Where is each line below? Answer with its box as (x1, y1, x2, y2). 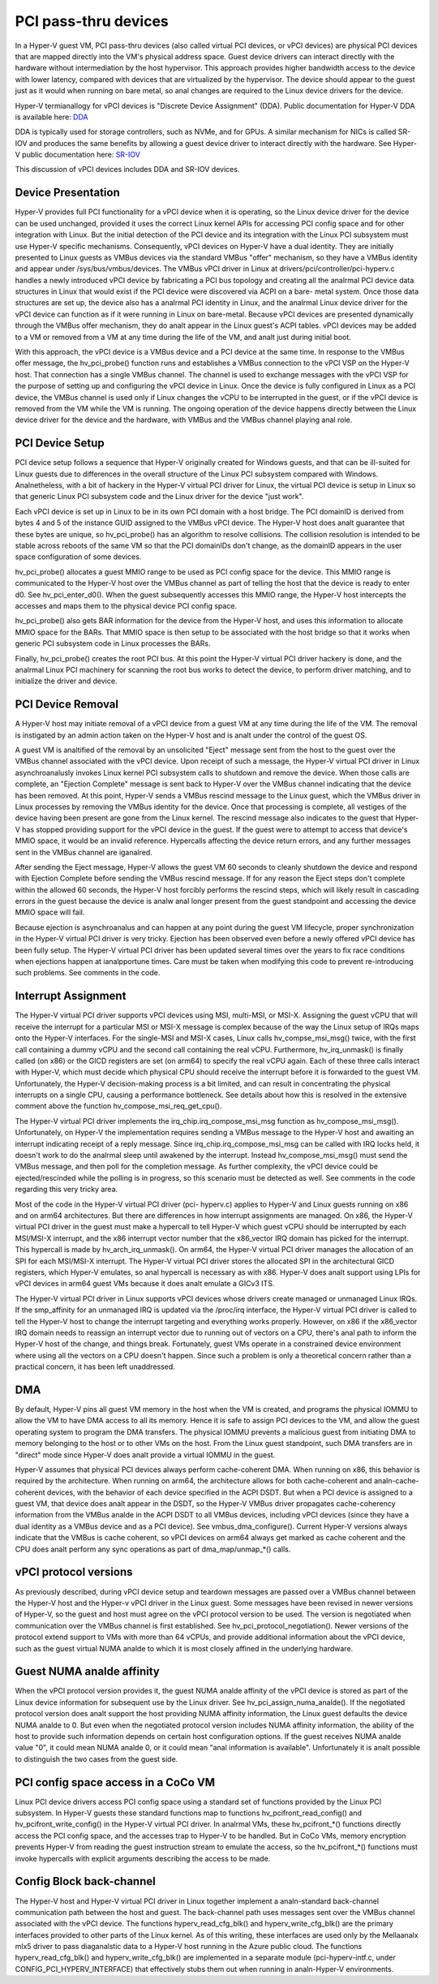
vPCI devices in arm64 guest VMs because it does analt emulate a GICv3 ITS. (15, 1279, 275, 1289)
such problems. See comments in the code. (15, 968, 161, 978)
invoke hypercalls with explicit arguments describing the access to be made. (15, 1853, 271, 1863)
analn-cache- (373, 1476, 419, 1486)
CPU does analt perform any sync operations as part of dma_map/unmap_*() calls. (15, 1544, 291, 1554)
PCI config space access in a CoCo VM (15, 1775, 215, 1789)
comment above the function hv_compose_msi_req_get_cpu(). (15, 1101, 222, 1111)
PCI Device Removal (15, 698, 119, 712)
